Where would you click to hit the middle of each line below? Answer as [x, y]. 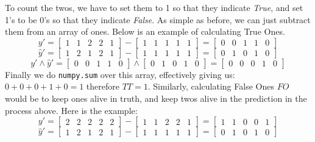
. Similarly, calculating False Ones [211, 86]
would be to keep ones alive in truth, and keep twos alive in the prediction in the [156, 98]
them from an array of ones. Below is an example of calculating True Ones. [145, 31]
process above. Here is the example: [71, 110]
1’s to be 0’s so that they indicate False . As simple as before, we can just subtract [158, 19]
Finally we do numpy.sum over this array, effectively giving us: [120, 74]
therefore [103, 86]
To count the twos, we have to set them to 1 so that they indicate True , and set [154, 7]
